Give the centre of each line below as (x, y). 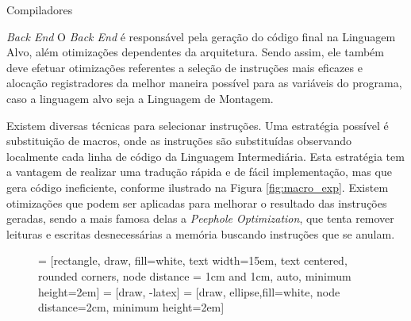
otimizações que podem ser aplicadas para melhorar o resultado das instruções (197, 203)
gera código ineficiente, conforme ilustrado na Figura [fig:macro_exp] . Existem (198, 187)
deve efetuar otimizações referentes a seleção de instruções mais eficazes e (184, 67)
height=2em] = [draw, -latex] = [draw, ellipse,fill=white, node (189, 291)
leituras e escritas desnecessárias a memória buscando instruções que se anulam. (201, 233)
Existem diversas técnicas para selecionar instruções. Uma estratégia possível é (198, 125)
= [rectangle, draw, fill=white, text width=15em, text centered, (193, 260)
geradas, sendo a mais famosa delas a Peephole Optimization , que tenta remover (200, 218)
